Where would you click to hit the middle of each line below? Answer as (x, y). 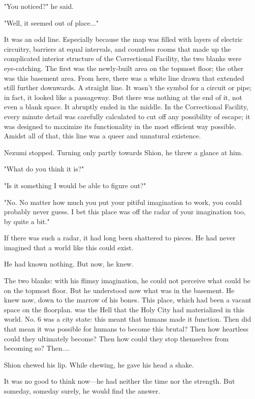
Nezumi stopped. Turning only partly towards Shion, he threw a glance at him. (124, 152)
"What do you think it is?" (44, 169)
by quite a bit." (27, 221)
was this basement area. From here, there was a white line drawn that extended (124, 78)
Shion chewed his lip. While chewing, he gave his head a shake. (99, 364)
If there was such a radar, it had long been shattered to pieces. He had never (120, 238)
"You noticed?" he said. (39, 6)
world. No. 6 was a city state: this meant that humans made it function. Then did (127, 319)
